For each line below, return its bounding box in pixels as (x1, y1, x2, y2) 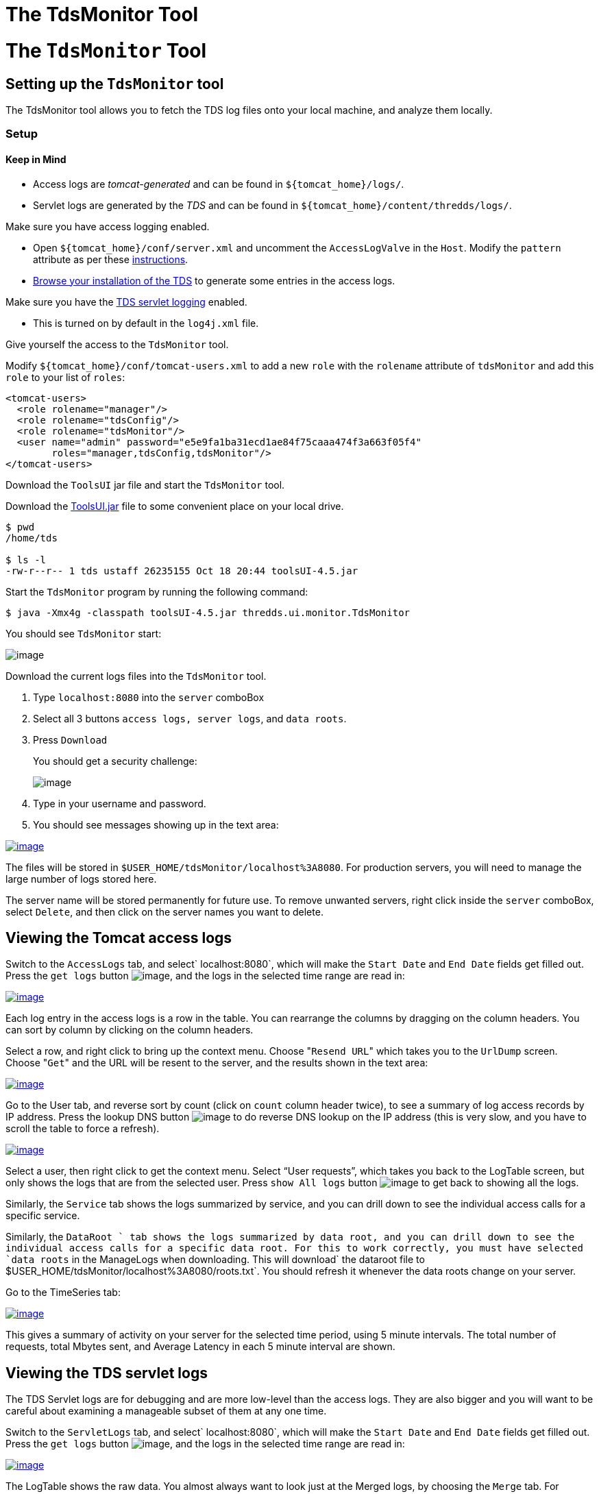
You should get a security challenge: (33, 755, 197, 767)
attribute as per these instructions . (33, 253, 188, 265)
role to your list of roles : (5, 371, 125, 383)
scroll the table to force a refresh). (5, 1123, 160, 1135)
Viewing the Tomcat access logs (5, 929, 232, 946)
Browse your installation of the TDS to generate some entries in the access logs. (33, 274, 395, 286)
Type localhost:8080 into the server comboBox (33, 691, 265, 703)
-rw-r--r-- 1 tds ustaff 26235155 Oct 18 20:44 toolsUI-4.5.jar (5, 565, 358, 576)
